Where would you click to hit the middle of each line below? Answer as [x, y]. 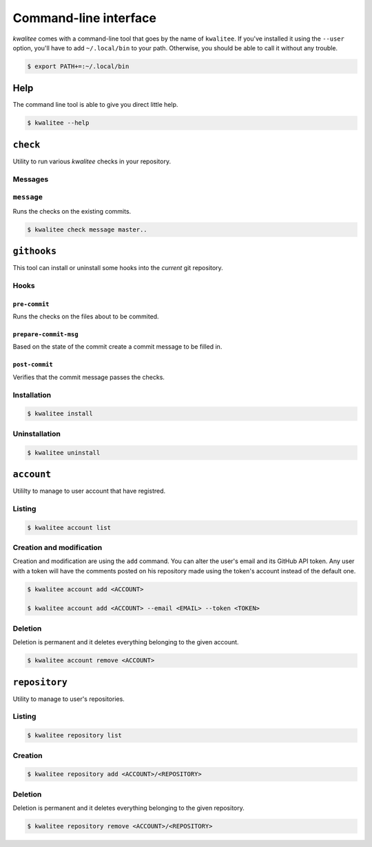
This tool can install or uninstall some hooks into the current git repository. [118, 268]
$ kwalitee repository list [74, 735]
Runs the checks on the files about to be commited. [86, 316]
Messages [31, 179]
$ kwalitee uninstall [64, 452]
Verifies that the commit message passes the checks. [89, 377]
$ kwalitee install [60, 414]
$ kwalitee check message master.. [87, 229]
